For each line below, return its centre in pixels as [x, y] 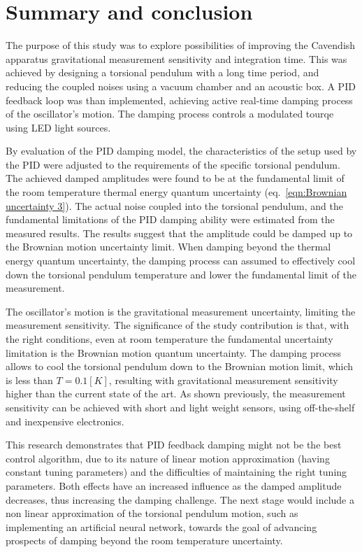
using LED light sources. [58, 127]
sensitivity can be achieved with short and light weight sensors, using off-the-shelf [180, 407]
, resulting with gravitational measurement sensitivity [223, 380]
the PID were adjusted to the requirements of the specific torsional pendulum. [173, 164]
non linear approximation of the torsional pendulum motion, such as [152, 513]
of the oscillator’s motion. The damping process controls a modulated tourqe [170, 114]
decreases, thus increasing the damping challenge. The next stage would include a [180, 499]
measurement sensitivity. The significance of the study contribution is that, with [178, 325]
